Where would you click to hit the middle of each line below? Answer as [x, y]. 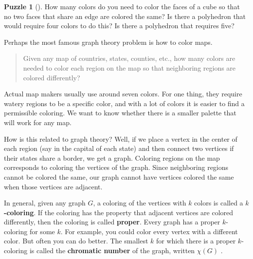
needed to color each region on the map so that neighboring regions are [129, 67]
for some [42, 231]
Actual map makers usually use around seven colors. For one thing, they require [123, 94]
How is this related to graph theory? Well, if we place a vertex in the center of [121, 139]
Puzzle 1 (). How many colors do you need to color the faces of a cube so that [122, 6]
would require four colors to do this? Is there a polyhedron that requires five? [119, 26]
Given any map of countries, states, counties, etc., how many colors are [129, 58]
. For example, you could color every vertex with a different [149, 231]
